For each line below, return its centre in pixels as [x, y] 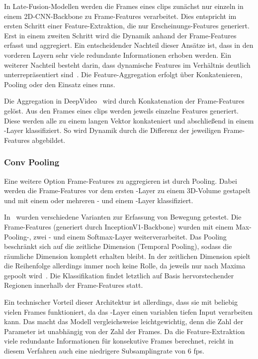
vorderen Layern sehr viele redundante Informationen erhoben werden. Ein [118, 55]
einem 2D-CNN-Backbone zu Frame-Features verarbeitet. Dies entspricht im [120, 16]
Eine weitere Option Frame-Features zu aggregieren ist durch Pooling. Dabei [121, 180]
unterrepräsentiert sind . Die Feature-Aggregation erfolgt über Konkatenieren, [123, 74]
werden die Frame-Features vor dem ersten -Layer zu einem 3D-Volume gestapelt [127, 190]
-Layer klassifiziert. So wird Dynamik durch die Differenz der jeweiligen [113, 130]
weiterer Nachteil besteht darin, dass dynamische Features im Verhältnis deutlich [127, 64]
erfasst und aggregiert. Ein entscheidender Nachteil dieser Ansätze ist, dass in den [129, 45]
